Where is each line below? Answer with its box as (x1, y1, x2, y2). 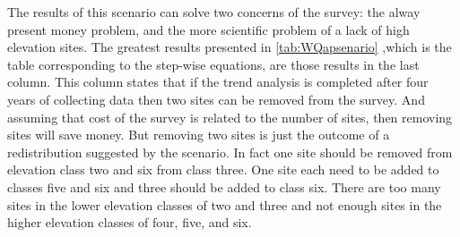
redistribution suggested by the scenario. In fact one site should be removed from (7, 142, 453, 161)
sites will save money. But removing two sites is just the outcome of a (7, 125, 390, 144)
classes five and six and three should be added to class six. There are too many (7, 177, 441, 196)
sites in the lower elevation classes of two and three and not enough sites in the (7, 195, 442, 214)
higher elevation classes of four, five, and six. (7, 213, 252, 232)
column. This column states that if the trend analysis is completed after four (7, 72, 429, 91)
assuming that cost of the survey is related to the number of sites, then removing (7, 107, 453, 126)
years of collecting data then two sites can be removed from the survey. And (7, 89, 425, 108)
